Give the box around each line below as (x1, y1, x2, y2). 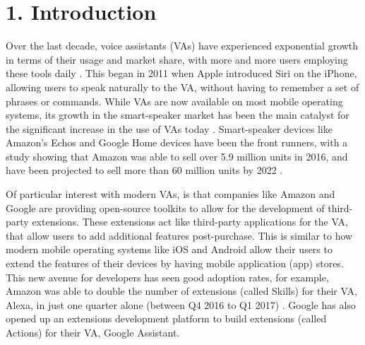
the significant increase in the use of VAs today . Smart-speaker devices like (6, 121, 333, 136)
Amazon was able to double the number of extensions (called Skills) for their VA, (6, 283, 357, 298)
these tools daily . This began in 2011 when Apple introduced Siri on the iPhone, (6, 66, 357, 81)
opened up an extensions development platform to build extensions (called (6, 311, 327, 326)
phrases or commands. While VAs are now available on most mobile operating (6, 93, 343, 108)
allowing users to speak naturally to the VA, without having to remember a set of (6, 79, 359, 94)
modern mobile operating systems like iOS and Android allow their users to (6, 242, 333, 257)
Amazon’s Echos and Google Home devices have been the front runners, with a (6, 135, 348, 150)
